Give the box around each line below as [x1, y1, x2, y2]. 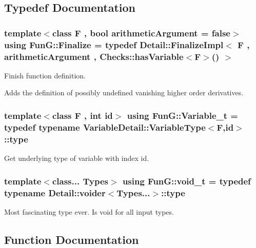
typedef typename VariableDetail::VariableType [4, 120, 206, 133]
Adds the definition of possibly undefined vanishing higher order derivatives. [4, 87, 244, 98]
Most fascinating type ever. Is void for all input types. [4, 206, 174, 217]
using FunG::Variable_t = [127, 109, 238, 121]
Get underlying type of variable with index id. [4, 153, 149, 163]
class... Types [52, 174, 108, 187]
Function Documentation [4, 231, 139, 247]
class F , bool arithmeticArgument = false [52, 26, 230, 39]
